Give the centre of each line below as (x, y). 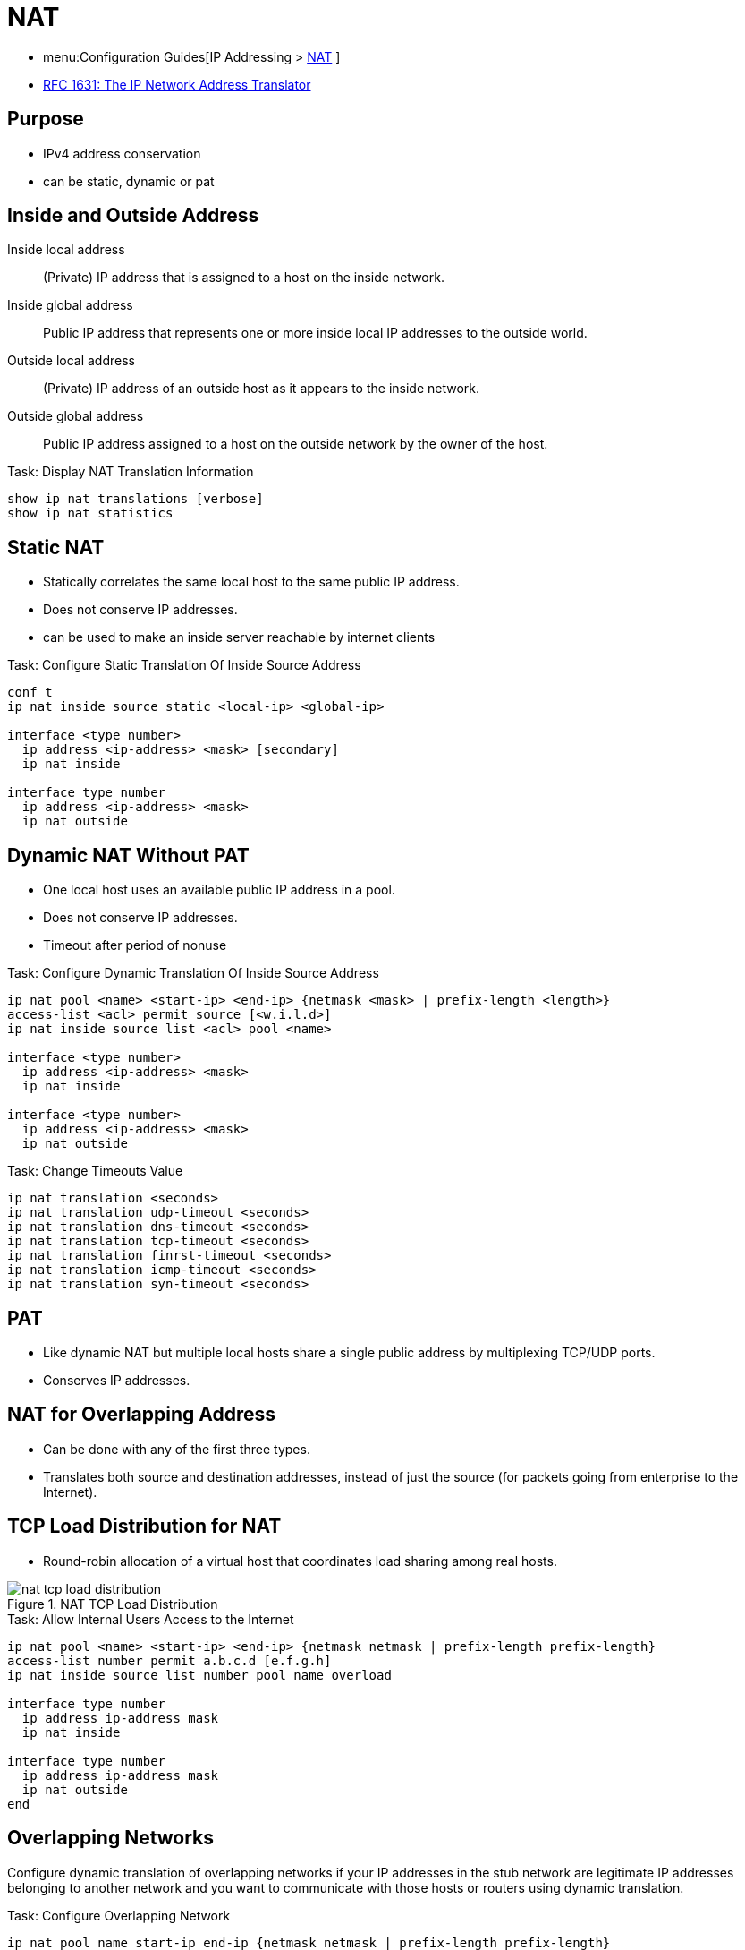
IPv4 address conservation (122, 153)
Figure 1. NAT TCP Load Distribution (113, 1604)
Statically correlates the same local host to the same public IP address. (251, 582)
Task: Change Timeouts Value (95, 1171)
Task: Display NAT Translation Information (131, 472)
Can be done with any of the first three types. (177, 1449)
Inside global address (70, 305)
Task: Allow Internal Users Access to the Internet (151, 1619)
